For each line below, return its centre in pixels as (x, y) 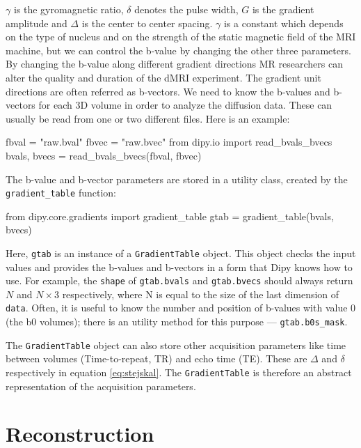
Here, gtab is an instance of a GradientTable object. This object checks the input (181, 253)
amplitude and (37, 23)
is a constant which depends (283, 23)
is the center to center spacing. (147, 23)
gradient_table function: (61, 193)
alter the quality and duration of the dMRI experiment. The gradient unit (163, 77)
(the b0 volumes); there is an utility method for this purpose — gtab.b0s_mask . (177, 322)
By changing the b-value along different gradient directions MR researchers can (174, 64)
